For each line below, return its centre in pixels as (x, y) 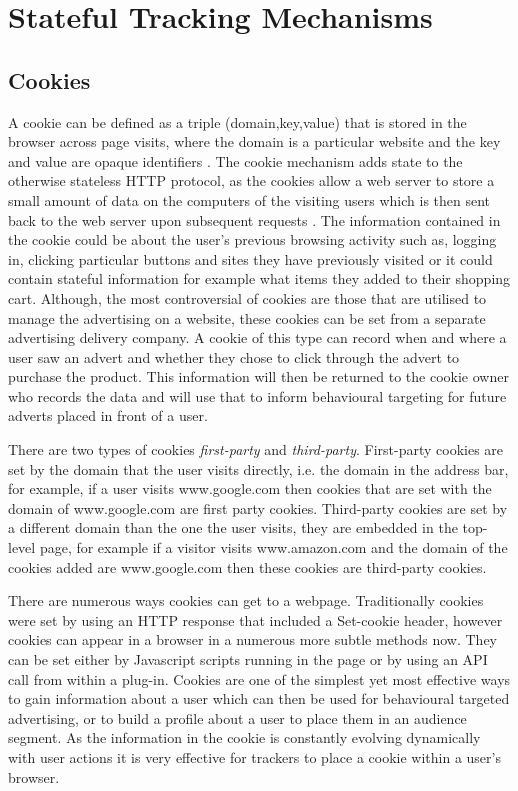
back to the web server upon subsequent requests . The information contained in (254, 219)
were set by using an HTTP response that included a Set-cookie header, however (255, 619)
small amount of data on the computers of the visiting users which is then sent (249, 199)
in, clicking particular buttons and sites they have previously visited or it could (250, 258)
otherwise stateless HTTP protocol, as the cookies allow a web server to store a (251, 180)
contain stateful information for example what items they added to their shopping (259, 278)
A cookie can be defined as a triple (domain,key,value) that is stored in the (237, 121)
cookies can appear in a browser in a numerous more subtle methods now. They (252, 639)
